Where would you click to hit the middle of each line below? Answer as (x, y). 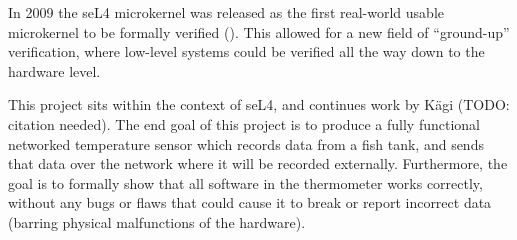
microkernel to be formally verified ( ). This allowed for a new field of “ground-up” (259, 31)
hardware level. (54, 70)
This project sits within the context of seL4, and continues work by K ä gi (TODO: (259, 104)
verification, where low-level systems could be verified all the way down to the (246, 51)
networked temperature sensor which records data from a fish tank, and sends (246, 143)
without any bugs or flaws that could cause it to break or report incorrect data (250, 202)
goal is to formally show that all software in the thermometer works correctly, (245, 182)
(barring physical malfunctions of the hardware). (157, 221)
